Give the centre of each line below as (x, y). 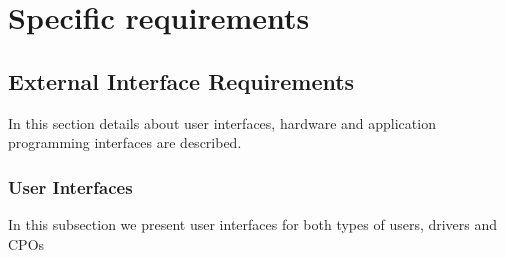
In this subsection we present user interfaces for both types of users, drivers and (253, 223)
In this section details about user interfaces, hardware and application (222, 122)
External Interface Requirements (181, 80)
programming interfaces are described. (125, 142)
